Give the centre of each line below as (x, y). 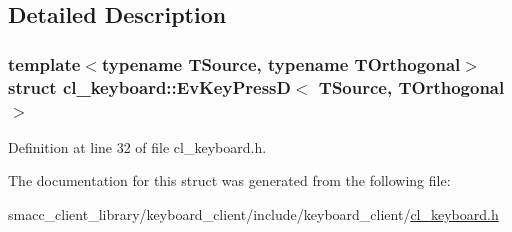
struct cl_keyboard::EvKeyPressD (149, 86)
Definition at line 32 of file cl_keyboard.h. (137, 146)
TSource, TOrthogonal (411, 86)
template (44, 63)
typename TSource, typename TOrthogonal (281, 63)
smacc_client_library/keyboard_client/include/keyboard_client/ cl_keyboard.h (253, 214)
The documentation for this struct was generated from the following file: (229, 180)
